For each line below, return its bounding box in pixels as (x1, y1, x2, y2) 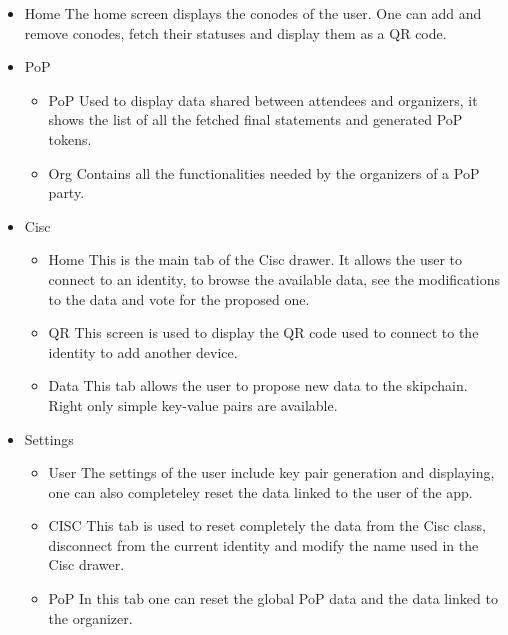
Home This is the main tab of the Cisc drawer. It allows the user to (48, 249, 463, 270)
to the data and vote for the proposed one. (48, 288, 310, 309)
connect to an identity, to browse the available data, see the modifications (48, 268, 500, 289)
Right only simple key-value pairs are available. (48, 394, 338, 415)
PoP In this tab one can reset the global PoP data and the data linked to (48, 588, 498, 609)
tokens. (48, 128, 92, 149)
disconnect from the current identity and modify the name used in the (48, 534, 479, 555)
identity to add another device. (48, 341, 238, 362)
